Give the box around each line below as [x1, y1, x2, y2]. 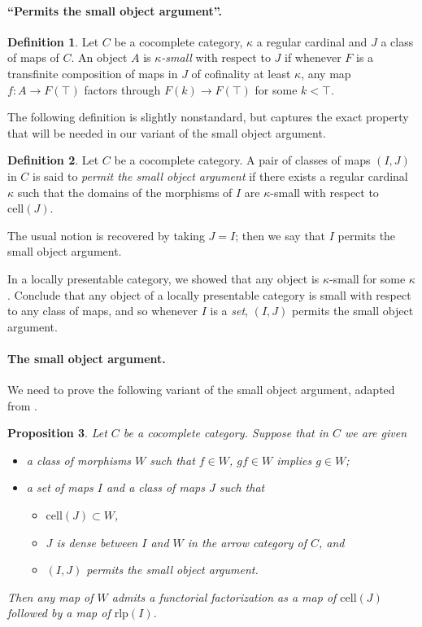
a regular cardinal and [256, 33, 368, 50]
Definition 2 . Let [7, 151, 99, 169]
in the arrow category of [187, 533, 307, 550]
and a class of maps [106, 479, 205, 496]
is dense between [56, 533, 138, 550]
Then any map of [7, 588, 94, 605]
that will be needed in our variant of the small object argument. [7, 124, 326, 141]
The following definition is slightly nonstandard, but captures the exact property [7, 108, 409, 125]
